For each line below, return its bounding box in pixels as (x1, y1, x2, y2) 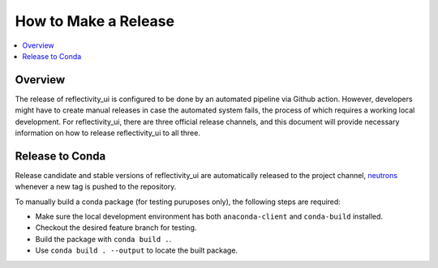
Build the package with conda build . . (35, 234, 172, 244)
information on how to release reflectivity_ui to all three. (15, 128, 200, 138)
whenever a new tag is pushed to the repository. (15, 182, 177, 192)
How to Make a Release (15, 12, 174, 30)
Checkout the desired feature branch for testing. (35, 223, 197, 232)
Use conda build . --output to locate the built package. (35, 245, 238, 255)
